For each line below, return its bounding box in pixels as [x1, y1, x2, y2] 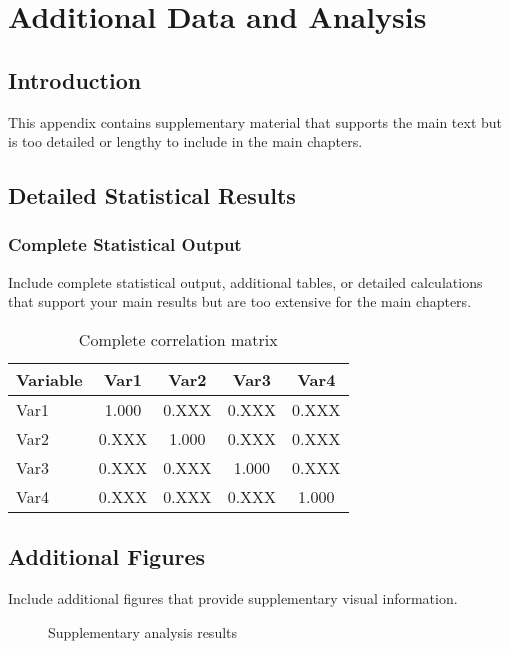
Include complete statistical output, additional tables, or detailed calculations [8, 271, 483, 292]
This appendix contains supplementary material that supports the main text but [8, 111, 503, 132]
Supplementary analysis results [48, 621, 238, 642]
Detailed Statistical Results [8, 180, 296, 211]
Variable [16, 367, 83, 391]
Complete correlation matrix [78, 327, 278, 351]
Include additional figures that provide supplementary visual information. [8, 588, 458, 609]
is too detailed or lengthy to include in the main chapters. [8, 131, 363, 152]
